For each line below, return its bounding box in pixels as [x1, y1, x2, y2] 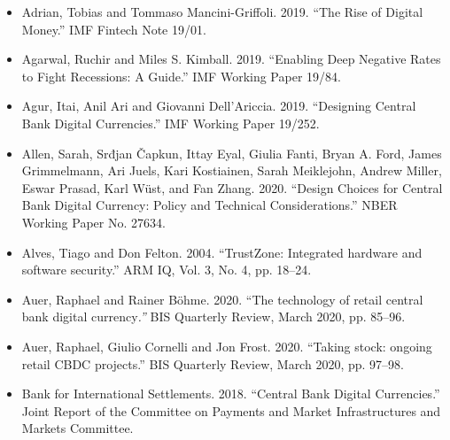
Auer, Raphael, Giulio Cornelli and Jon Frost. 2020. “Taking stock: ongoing [21, 336, 432, 355]
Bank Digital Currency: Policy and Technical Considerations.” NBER [21, 196, 398, 214]
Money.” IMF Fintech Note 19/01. [21, 19, 206, 38]
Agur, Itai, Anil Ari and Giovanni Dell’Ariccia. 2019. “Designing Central [21, 96, 416, 115]
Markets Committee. [21, 419, 134, 437]
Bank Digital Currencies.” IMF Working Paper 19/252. [21, 113, 320, 132]
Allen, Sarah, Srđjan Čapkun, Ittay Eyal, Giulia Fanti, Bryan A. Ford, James [21, 143, 442, 162]
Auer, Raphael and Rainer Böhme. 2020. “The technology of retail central [21, 289, 423, 308]
